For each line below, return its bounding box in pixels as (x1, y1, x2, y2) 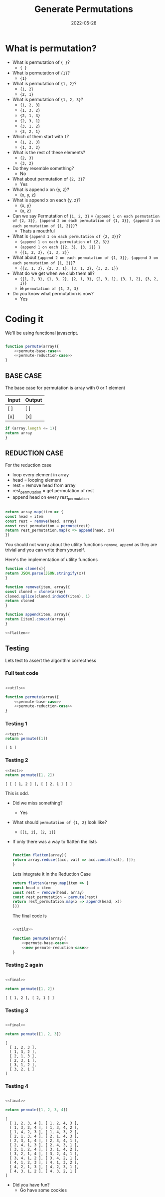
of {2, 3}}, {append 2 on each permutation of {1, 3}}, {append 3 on (12, 218, 161, 223)
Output (25, 397, 42, 403)
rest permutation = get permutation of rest (12, 488, 94, 495)
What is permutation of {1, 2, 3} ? (12, 96, 83, 102)
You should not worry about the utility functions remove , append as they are (5, 542, 158, 548)
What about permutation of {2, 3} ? (12, 176, 85, 182)
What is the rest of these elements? (12, 149, 86, 155)
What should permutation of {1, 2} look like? (12, 819, 107, 825)
